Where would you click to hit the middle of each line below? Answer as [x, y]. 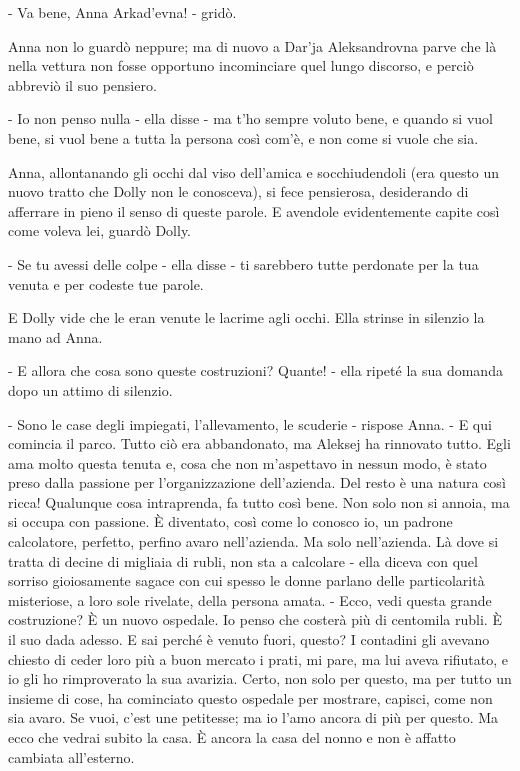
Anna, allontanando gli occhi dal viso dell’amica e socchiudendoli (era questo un [254, 171]
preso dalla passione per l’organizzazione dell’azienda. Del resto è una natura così [257, 482]
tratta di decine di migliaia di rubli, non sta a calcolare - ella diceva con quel [243, 560]
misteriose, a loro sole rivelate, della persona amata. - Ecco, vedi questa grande [250, 599]
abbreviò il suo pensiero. [82, 84]
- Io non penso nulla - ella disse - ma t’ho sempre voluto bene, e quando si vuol [250, 118]
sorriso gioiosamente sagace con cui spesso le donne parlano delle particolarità [246, 580]
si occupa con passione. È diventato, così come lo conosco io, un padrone [230, 521]
